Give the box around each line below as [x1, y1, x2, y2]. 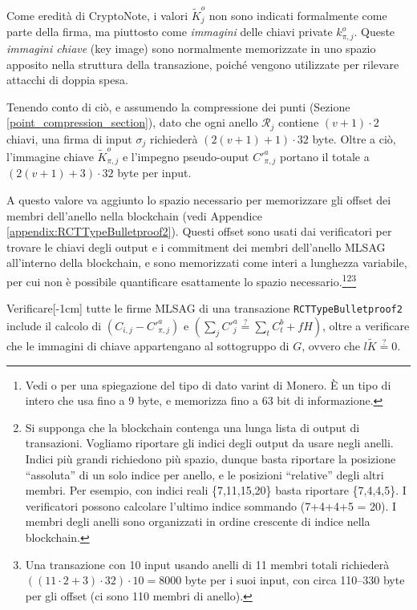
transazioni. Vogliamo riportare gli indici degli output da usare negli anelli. [25, 434, 394, 451]
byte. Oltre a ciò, [312, 130, 396, 147]
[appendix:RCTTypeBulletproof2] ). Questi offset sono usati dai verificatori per [6, 223, 392, 240]
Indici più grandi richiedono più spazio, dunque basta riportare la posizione [25, 450, 396, 467]
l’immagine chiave [6, 147, 94, 164]
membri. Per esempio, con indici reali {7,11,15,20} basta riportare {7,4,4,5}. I [25, 482, 407, 499]
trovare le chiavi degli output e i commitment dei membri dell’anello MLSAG [6, 238, 386, 255]
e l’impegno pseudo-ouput [122, 147, 249, 164]
